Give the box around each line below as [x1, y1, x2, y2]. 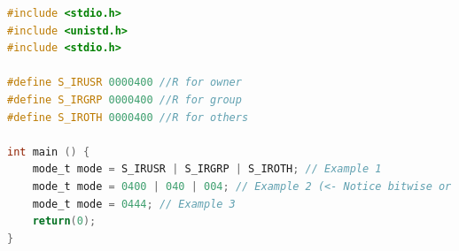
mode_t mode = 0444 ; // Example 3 [32, 197, 236, 210]
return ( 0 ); [32, 215, 97, 228]
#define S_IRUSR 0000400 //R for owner [7, 76, 242, 89]
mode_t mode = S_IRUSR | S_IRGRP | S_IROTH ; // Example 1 [32, 163, 382, 176]
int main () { [7, 145, 90, 158]
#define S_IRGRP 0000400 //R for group [7, 93, 242, 106]
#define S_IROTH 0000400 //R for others [7, 110, 249, 124]
